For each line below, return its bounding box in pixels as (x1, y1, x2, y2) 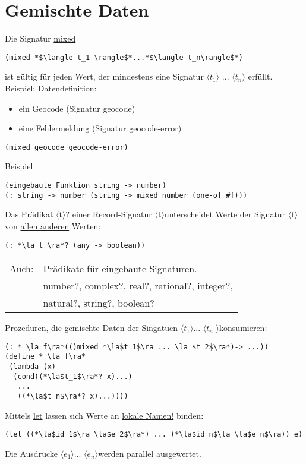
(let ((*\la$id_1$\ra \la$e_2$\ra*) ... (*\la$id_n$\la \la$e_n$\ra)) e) (5, 430, 303, 439)
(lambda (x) (9, 362, 56, 371)
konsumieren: (219, 321, 267, 334)
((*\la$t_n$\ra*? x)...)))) (17, 392, 128, 401)
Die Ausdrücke (5, 447, 58, 459)
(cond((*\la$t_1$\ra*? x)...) (13, 372, 133, 381)
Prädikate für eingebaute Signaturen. (43, 261, 197, 276)
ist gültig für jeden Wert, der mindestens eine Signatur (5, 70, 204, 83)
